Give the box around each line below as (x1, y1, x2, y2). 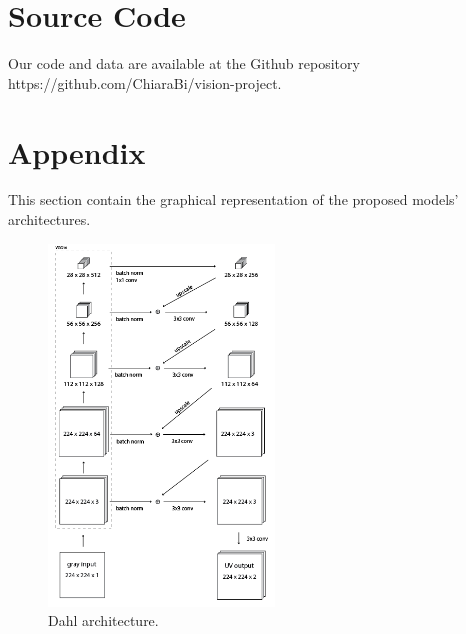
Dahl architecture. (48, 610, 159, 631)
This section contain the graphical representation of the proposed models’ (8, 189, 459, 210)
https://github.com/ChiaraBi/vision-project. (8, 72, 282, 93)
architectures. (8, 209, 91, 230)
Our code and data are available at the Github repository (8, 53, 360, 74)
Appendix (8, 131, 146, 172)
